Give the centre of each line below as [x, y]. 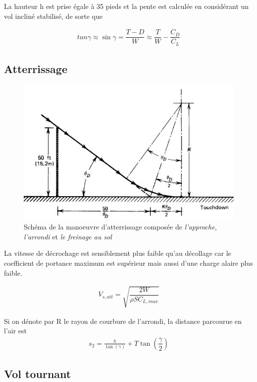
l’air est [16, 331]
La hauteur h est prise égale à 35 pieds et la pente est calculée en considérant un [127, 6]
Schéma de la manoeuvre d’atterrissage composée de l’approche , [120, 227]
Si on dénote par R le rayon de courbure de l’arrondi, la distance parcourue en [123, 321]
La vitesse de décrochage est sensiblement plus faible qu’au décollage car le [118, 253]
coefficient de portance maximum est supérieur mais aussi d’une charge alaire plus [128, 263]
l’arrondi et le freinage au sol [68, 236]
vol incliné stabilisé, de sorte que [53, 16]
